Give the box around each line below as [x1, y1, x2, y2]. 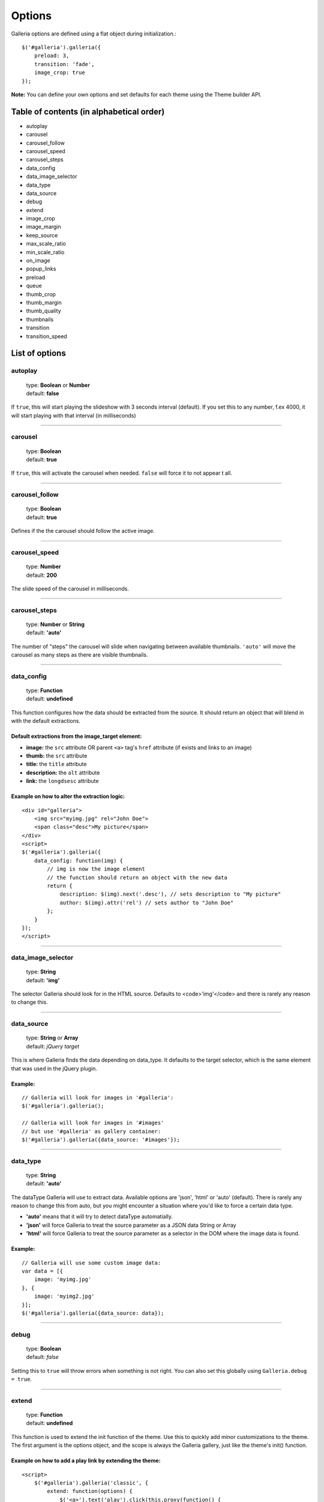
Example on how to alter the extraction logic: [11, 793, 125, 800]
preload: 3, [34, 52, 70, 59]
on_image [26, 257, 50, 264]
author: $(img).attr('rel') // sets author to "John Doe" [59, 899, 234, 906]
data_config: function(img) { [34, 857, 123, 864]
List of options [11, 348, 66, 359]
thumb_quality [26, 307, 61, 315]
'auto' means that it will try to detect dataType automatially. [26, 1213, 173, 1220]
